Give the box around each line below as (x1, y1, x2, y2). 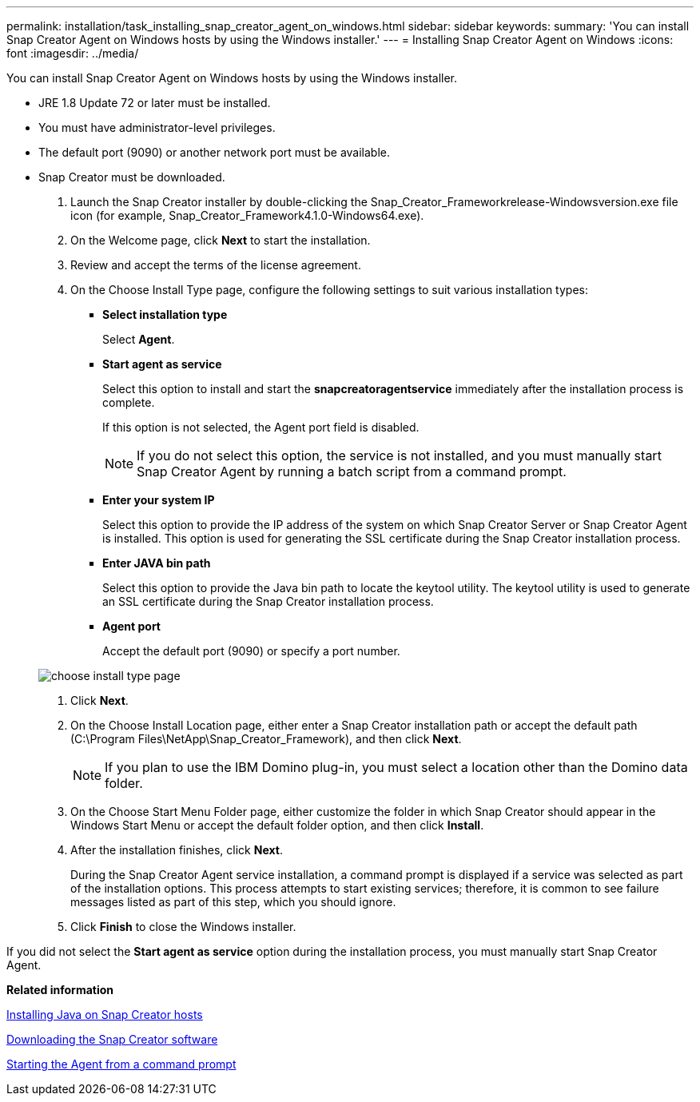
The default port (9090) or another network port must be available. (38, 145, 391, 159)
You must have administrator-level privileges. (38, 121, 276, 134)
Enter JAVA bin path (102, 556, 211, 570)
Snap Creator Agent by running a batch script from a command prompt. (137, 463, 567, 479)
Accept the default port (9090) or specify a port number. (102, 644, 400, 658)
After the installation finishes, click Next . (70, 843, 283, 857)
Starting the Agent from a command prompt (6, 1057, 237, 1071)
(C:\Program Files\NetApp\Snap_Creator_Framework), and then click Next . (70, 732, 462, 746)
